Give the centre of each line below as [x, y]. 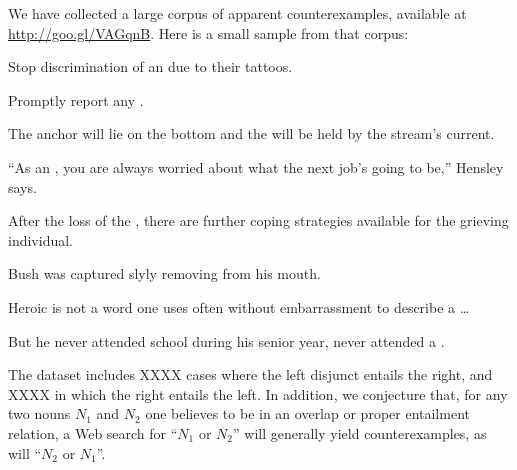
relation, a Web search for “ [93, 432]
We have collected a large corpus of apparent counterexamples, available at [237, 13]
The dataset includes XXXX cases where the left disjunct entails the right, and [250, 374]
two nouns [39, 413]
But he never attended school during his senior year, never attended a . [226, 340]
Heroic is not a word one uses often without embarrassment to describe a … [239, 306]
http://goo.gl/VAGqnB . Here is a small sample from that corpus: [208, 32]
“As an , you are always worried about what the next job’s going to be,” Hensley [256, 166]
